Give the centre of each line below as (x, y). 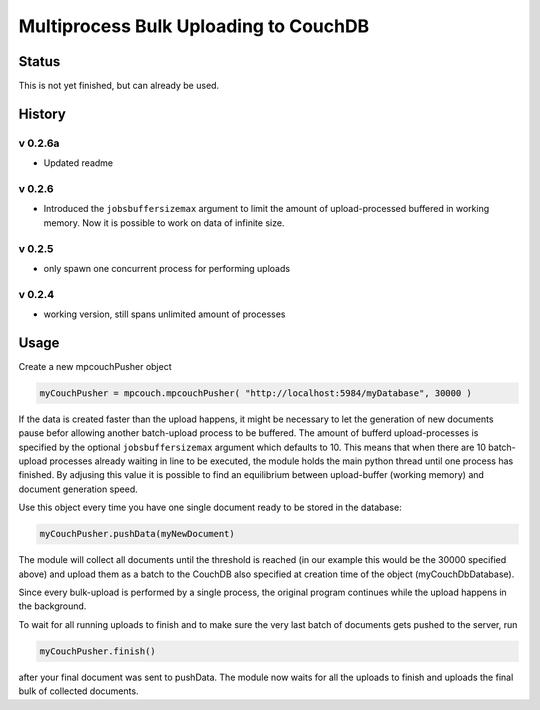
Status (39, 61)
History (42, 113)
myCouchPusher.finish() (98, 651)
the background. (52, 606)
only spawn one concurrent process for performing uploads (166, 268)
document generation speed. (78, 489)
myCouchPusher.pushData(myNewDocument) (137, 534)
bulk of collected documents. (78, 691)
